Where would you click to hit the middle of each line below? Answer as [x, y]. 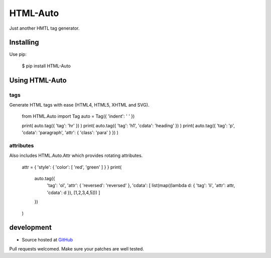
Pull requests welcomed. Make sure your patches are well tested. [77, 248]
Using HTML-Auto [38, 80]
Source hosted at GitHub [47, 239]
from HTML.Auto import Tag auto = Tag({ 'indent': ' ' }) [78, 116]
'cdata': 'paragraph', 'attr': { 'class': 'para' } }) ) [70, 133]
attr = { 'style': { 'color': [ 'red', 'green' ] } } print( [72, 167]
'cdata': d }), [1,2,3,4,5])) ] [74, 192]
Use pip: [18, 54]
